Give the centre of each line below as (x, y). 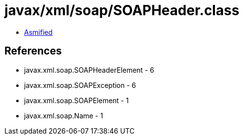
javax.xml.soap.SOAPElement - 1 (77, 100)
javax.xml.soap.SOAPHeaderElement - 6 (89, 70)
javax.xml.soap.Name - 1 (64, 115)
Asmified (39, 32)
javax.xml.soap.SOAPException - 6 (80, 85)
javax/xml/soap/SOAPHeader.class (122, 10)
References (33, 51)
